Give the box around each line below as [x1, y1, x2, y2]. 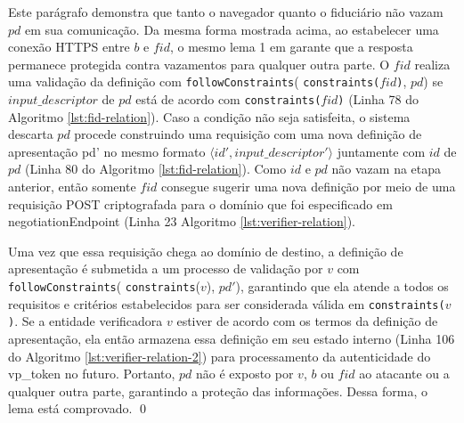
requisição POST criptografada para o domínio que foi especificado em [8, 194, 393, 213]
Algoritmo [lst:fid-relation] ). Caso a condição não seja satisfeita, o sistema [8, 107, 411, 126]
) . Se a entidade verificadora [8, 312, 163, 330]
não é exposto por [196, 364, 294, 383]
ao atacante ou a [359, 364, 450, 383]
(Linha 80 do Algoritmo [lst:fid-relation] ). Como [24, 159, 287, 178]
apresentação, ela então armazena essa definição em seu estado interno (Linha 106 [8, 329, 455, 347]
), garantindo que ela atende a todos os [235, 277, 449, 296]
